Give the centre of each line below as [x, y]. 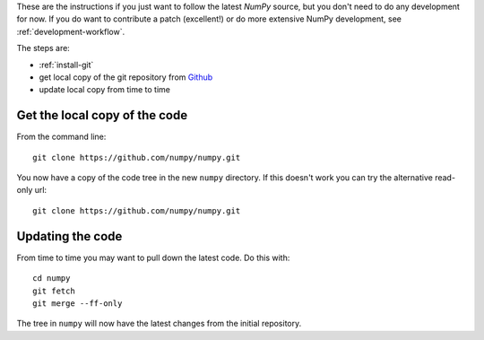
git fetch [54, 291]
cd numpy [52, 279]
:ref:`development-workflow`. [71, 31]
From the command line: [61, 137]
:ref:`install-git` [66, 65]
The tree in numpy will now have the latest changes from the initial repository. [159, 324]
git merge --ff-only [78, 303]
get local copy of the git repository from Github [126, 77]
